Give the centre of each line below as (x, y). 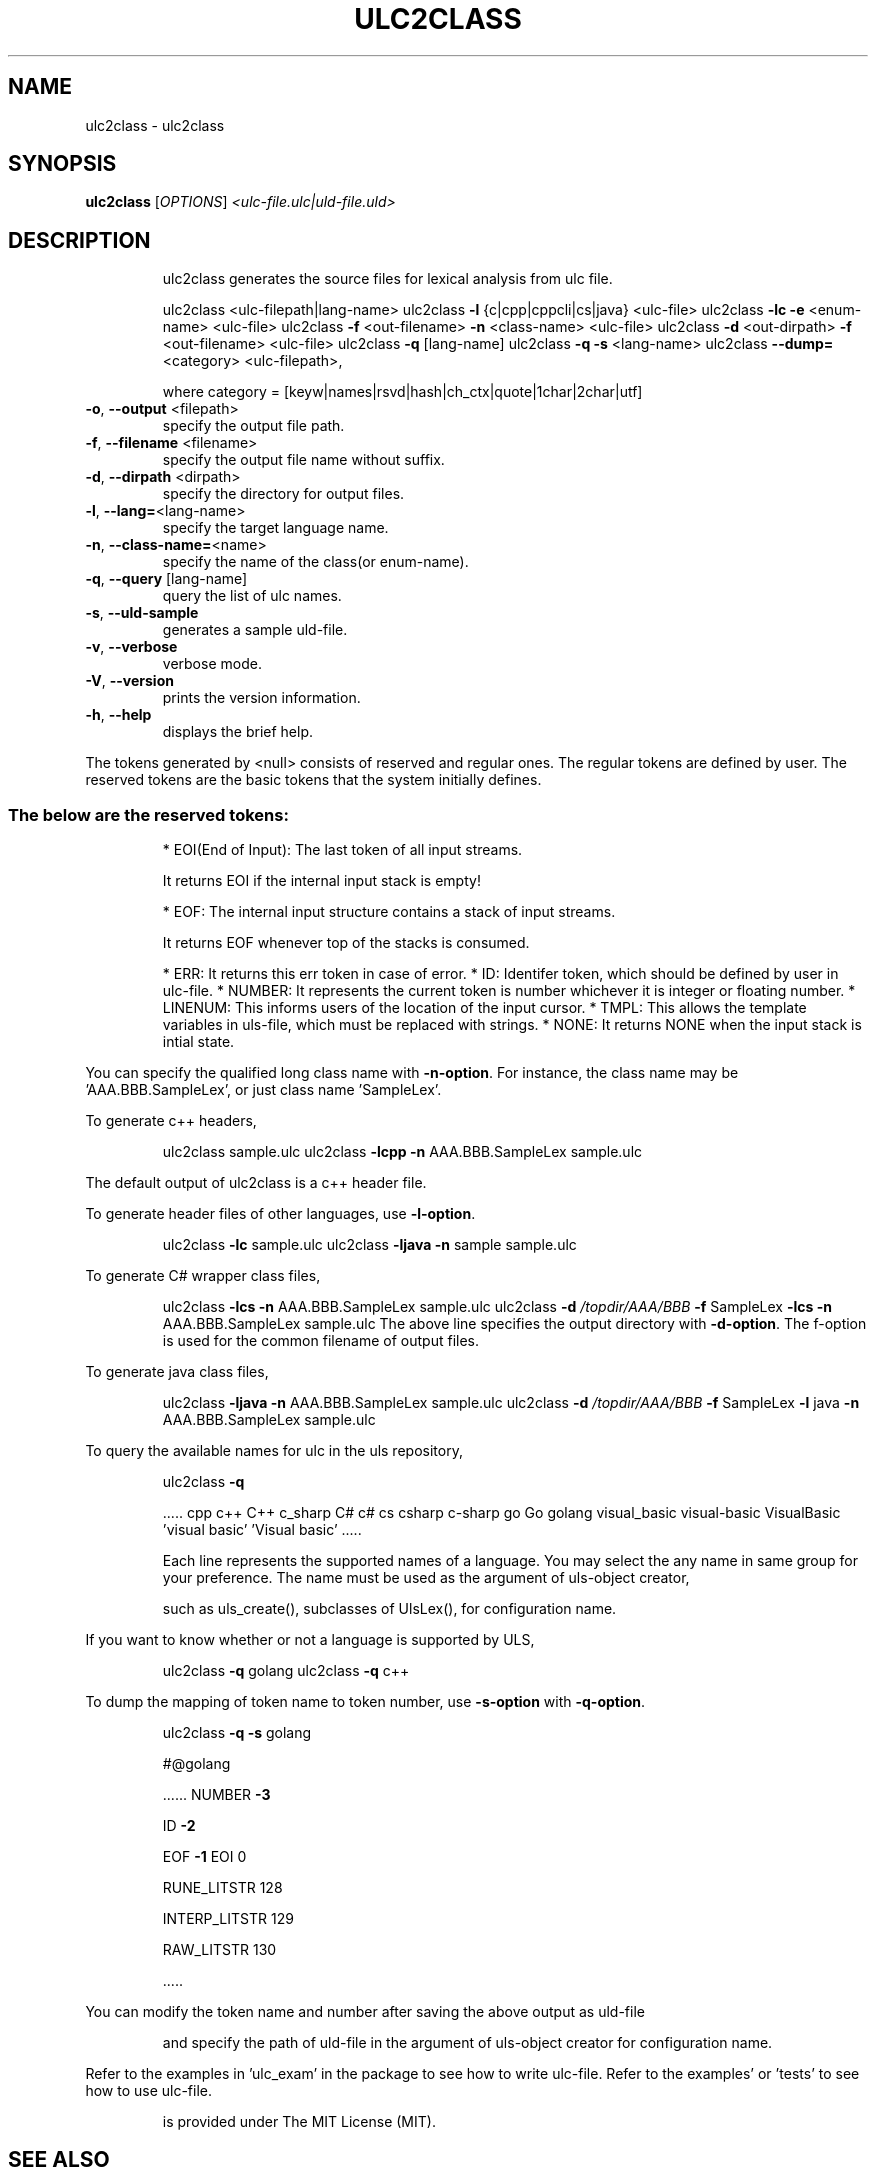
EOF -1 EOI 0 (204, 1857)
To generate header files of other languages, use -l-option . (280, 1214)
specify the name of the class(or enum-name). (315, 562)
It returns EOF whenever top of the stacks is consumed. (346, 943)
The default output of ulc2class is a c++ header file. (256, 1183)
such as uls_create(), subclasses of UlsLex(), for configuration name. (389, 1609)
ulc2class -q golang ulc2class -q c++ (286, 1671)
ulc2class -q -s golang (237, 1733)
